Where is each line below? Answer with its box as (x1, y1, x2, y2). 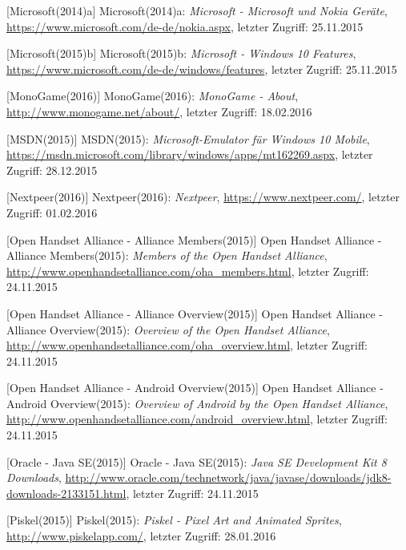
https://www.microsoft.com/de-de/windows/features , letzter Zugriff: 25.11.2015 (6, 60, 397, 77)
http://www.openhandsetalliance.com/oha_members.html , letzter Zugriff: (6, 262, 369, 279)
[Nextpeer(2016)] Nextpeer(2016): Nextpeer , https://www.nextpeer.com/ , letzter (6, 188, 400, 205)
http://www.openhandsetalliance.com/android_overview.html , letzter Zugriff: (6, 410, 388, 427)
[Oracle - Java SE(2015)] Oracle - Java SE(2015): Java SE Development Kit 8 (6, 453, 387, 470)
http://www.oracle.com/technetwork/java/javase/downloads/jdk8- (65, 469, 392, 486)
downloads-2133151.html (6, 484, 127, 501)
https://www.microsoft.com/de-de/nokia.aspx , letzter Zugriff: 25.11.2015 (6, 18, 364, 34)
